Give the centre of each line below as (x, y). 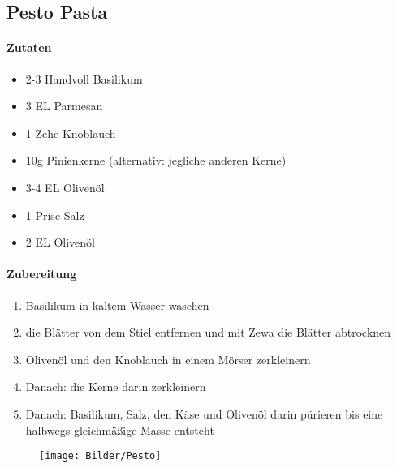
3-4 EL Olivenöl (65, 187)
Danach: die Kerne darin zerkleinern (116, 386)
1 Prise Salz (55, 215)
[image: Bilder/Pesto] (100, 456)
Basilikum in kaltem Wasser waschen (117, 305)
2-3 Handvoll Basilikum (84, 78)
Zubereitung (42, 274)
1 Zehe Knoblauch (71, 133)
